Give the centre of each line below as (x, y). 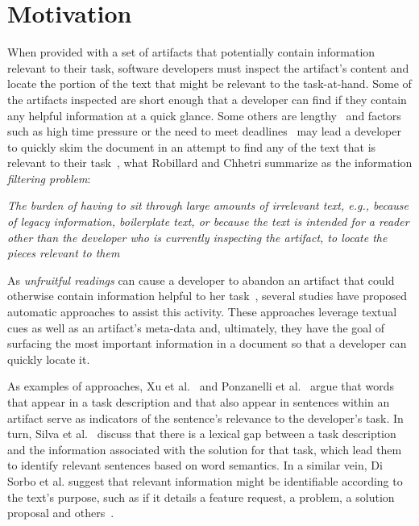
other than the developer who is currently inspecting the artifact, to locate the (197, 237)
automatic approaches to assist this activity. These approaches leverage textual (202, 312)
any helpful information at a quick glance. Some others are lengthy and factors (204, 115)
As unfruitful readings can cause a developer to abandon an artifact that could (201, 280)
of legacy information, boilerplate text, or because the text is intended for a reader (208, 221)
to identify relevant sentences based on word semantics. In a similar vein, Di (195, 465)
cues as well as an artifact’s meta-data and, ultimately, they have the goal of (196, 327)
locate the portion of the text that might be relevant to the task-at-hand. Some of (209, 83)
